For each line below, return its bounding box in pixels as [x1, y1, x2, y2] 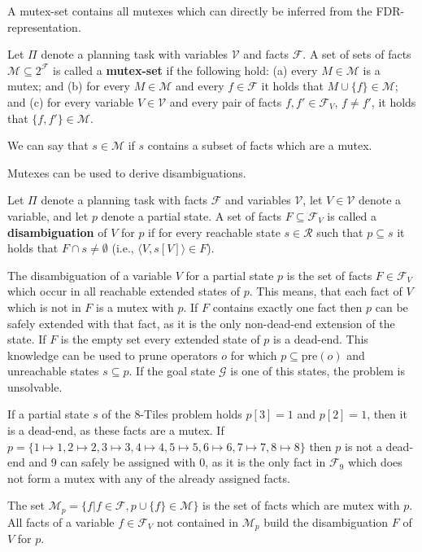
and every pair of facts [169, 93, 282, 110]
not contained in [157, 513, 238, 530]
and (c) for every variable [7, 93, 134, 110]
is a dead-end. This [273, 331, 368, 348]
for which [230, 346, 277, 363]
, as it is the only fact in [205, 453, 326, 471]
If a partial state [7, 405, 89, 423]
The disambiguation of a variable [7, 266, 172, 283]
